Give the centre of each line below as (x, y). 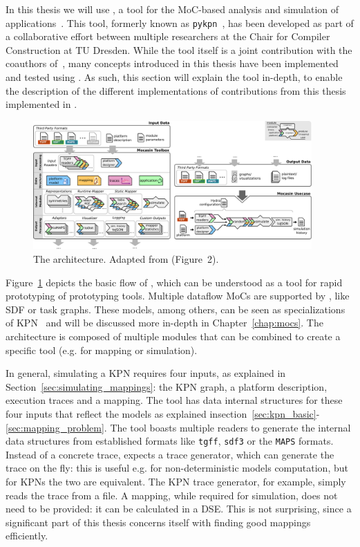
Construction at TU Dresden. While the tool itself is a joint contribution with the (179, 49)
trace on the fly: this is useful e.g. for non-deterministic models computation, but (177, 468)
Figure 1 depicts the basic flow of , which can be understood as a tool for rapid (174, 282)
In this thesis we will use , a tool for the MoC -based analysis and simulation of (172, 9)
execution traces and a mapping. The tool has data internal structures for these (174, 400)
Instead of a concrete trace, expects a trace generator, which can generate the (170, 454)
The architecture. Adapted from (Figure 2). (126, 259)
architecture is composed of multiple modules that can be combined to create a (173, 336)
